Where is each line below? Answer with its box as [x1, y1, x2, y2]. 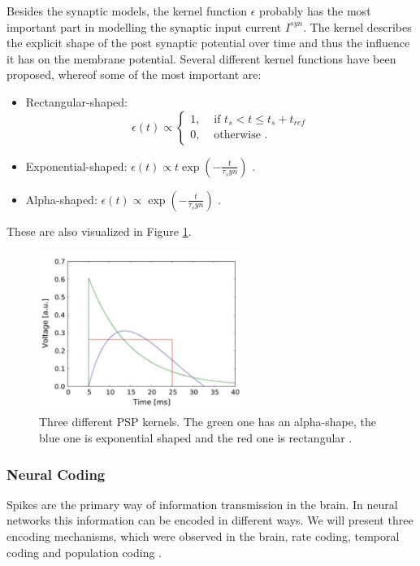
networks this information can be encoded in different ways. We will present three [6, 512, 414, 529]
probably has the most [259, 2, 371, 19]
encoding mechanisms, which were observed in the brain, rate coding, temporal [6, 528, 400, 544]
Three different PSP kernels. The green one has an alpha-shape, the [39, 413, 376, 430]
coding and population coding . [6, 543, 162, 560]
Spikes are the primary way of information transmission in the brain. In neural [6, 495, 398, 512]
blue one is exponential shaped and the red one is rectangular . [39, 429, 353, 446]
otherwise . [214, 129, 268, 141]
